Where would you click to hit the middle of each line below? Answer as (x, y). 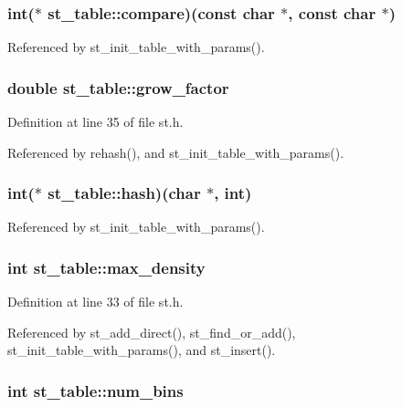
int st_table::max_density (106, 267)
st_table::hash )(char (124, 193)
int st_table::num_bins (95, 390)
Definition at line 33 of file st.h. (95, 302)
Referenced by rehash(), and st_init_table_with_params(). (176, 152)
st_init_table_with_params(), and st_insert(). (142, 350)
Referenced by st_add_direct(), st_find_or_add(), (152, 332)
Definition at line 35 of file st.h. (95, 122)
